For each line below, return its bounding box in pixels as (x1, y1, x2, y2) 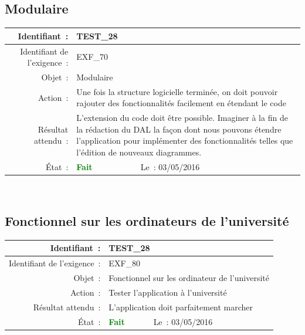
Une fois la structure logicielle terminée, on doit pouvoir (76, 85, 278, 97)
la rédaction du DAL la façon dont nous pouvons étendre (76, 123, 282, 135)
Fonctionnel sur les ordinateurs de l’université (5, 211, 289, 229)
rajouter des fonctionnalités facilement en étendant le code (76, 97, 286, 109)
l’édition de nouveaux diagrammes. (76, 146, 202, 158)
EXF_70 (76, 50, 108, 63)
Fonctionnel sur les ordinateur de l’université (109, 271, 269, 283)
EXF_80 (109, 257, 141, 269)
